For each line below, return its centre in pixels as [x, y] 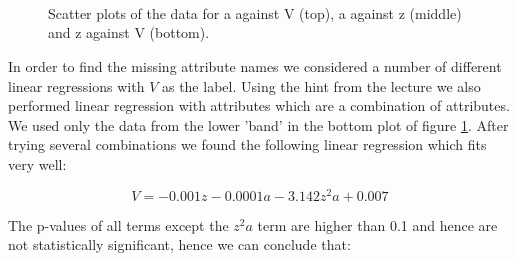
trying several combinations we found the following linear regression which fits [247, 144]
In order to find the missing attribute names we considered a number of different [255, 65]
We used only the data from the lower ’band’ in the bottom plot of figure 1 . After [258, 124]
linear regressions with [76, 85]
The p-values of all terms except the [118, 224]
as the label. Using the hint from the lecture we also [321, 85]
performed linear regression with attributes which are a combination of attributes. [259, 105]
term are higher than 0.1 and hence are [377, 224]
